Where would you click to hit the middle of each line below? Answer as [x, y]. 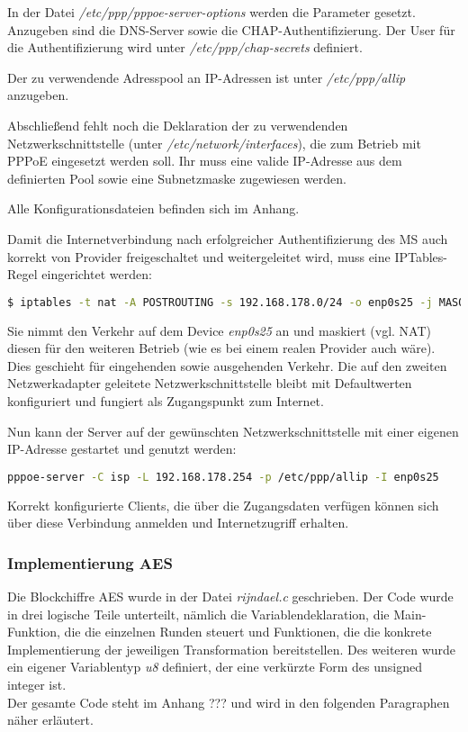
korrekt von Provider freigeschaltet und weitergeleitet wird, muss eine [199, 256]
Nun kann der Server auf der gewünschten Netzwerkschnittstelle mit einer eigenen [233, 431]
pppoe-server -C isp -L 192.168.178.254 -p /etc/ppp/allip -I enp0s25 [223, 477]
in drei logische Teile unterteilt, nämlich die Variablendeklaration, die [198, 614]
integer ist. [37, 684]
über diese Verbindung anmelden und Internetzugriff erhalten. [178, 523]
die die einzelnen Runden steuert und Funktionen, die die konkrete [248, 632]
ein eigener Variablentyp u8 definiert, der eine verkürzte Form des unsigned [215, 667]
